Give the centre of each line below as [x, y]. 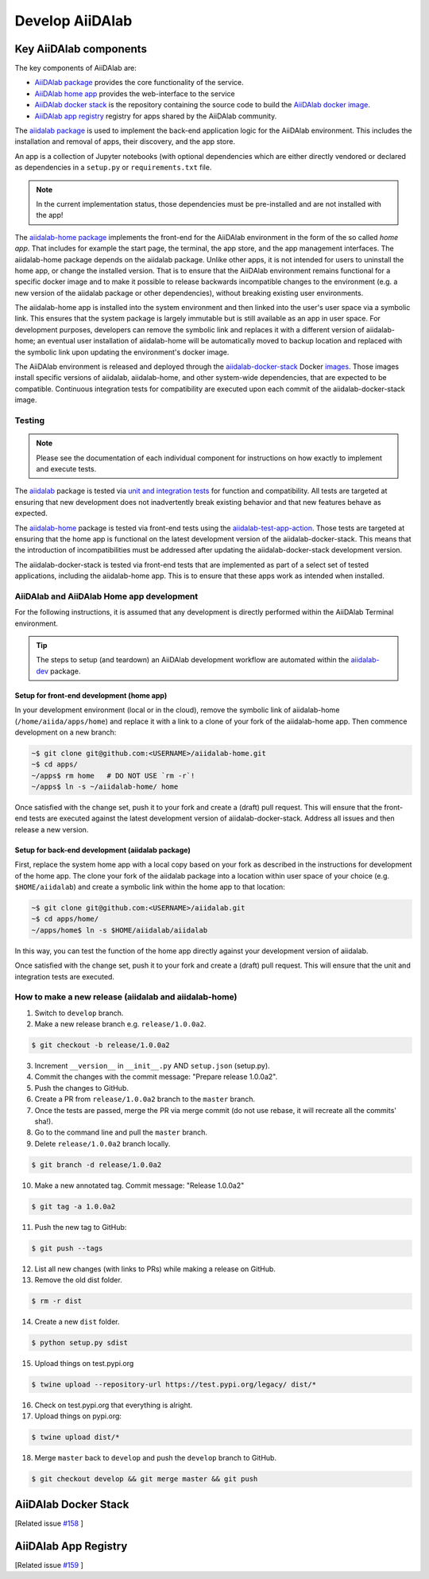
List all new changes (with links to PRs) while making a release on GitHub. [155, 1269]
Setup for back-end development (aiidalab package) [102, 850]
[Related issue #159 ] [49, 1565]
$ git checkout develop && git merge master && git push [145, 1479]
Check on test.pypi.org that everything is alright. [114, 1405]
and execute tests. [66, 468]
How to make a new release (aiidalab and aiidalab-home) [126, 997]
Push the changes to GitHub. [81, 1088]
